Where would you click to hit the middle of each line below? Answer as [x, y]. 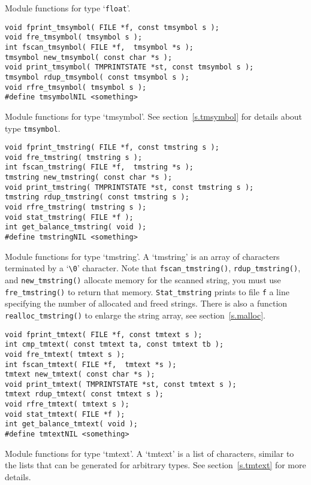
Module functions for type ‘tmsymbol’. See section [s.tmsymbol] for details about [154, 116]
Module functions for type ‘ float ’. [68, 8]
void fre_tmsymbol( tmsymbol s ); [74, 37]
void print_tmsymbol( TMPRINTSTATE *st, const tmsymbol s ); [129, 67]
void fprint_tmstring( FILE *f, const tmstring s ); [112, 148]
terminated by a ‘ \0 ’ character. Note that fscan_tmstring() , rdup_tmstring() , [153, 268]
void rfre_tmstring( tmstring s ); [76, 207]
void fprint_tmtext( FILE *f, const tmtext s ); [104, 334]
